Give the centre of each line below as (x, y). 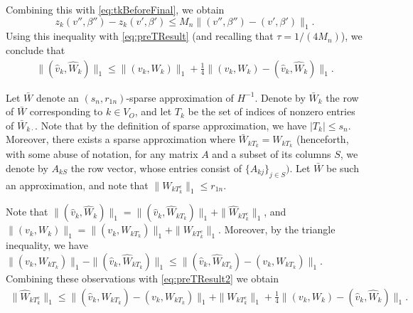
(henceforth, (322, 139)
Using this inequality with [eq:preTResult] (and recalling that (140, 36)
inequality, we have (47, 245)
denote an (57, 97)
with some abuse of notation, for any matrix (102, 154)
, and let (153, 111)
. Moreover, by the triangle (277, 229)
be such (342, 168)
